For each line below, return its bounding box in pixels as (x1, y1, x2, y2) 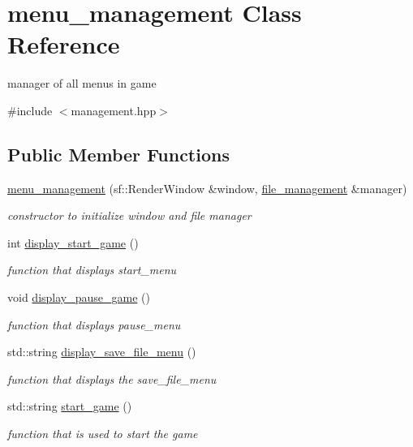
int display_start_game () (7, 234, 139, 251)
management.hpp (71, 101, 157, 118)
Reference (7, 28, 120, 61)
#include (7, 101, 53, 118)
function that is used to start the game (7, 425, 198, 442)
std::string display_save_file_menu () (7, 343, 196, 360)
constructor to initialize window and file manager (7, 207, 252, 224)
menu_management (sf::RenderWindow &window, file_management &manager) (7, 179, 407, 196)
